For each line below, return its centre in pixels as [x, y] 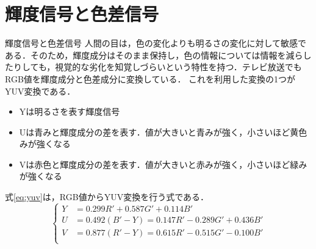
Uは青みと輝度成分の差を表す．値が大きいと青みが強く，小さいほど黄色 [163, 132]
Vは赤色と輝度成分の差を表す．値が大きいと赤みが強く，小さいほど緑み [163, 164]
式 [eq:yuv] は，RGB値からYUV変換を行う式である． [107, 197]
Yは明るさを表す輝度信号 [70, 111]
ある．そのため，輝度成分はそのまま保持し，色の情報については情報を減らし [158, 55]
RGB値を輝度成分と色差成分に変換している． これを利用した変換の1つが [150, 78]
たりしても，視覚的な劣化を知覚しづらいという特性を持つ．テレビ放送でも [153, 67]
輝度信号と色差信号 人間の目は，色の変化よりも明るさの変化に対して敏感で [156, 43]
